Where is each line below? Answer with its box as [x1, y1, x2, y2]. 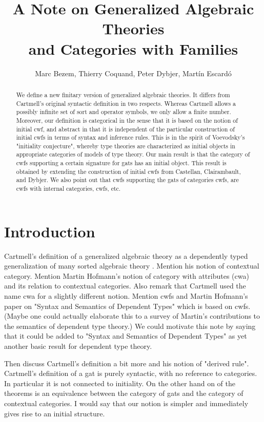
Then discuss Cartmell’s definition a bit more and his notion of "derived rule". [4, 358, 249, 368]
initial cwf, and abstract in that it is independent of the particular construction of [16, 124, 235, 133]
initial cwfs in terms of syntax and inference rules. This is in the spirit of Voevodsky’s [16, 133, 245, 142]
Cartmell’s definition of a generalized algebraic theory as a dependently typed [4, 250, 248, 261]
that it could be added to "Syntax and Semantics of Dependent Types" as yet [4, 330, 247, 341]
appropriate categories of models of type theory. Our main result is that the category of [16, 150, 250, 159]
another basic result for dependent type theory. [4, 341, 152, 351]
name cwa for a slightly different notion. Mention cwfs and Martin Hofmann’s [4, 291, 248, 301]
